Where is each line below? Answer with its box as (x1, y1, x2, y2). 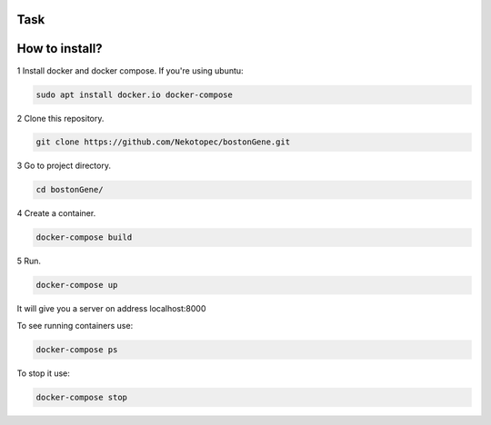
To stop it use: (16, 368, 70, 379)
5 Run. (16, 255, 41, 267)
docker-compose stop (35, 391, 127, 402)
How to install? (16, 41, 104, 56)
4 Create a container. (16, 208, 96, 219)
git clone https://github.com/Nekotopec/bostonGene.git (35, 137, 291, 147)
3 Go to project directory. (16, 160, 111, 172)
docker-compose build (35, 232, 133, 242)
